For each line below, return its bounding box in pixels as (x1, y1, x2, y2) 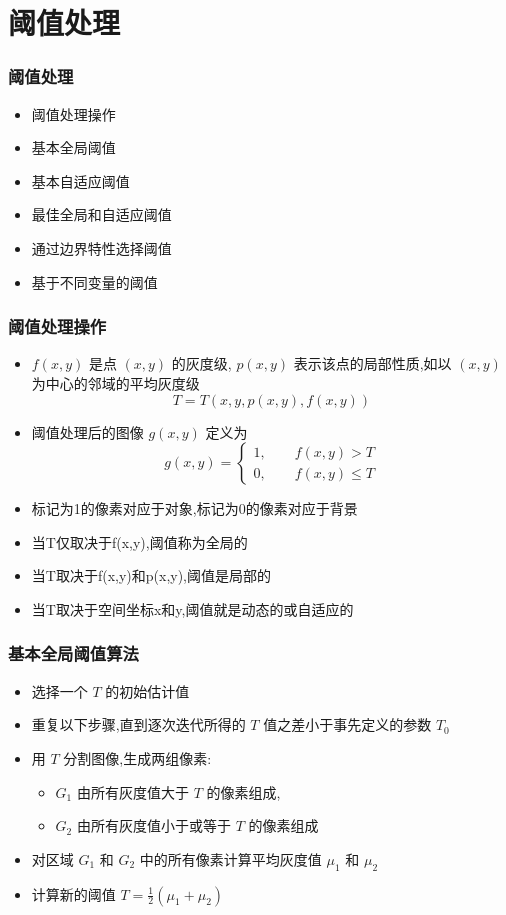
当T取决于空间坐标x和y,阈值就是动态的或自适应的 (31, 598, 354, 619)
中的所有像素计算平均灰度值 (139, 848, 322, 869)
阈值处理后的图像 (31, 421, 144, 442)
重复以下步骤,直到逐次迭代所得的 (31, 714, 246, 735)
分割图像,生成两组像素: (63, 747, 212, 768)
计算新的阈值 (31, 883, 116, 904)
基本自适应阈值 (31, 170, 130, 191)
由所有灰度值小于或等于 (76, 815, 231, 836)
